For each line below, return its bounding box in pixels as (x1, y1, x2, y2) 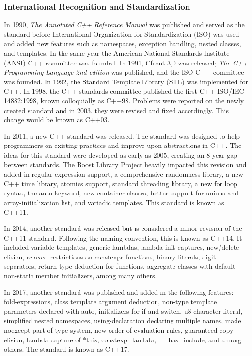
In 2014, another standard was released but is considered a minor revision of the (4, 223, 242, 233)
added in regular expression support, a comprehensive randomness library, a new (4, 169, 243, 179)
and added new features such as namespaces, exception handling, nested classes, (4, 38, 241, 49)
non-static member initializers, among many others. (4, 271, 157, 281)
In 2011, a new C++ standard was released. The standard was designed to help (4, 130, 240, 141)
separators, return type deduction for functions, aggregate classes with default (4, 261, 236, 271)
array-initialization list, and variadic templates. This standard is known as (4, 197, 224, 207)
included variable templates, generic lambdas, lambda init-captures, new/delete (4, 242, 239, 252)
